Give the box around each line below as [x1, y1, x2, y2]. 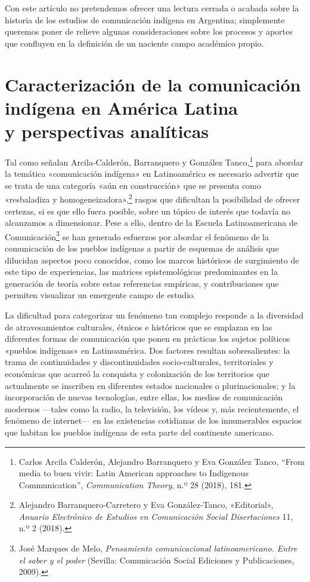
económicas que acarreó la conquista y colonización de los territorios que [5, 367, 269, 379]
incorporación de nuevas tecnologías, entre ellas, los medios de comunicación [5, 391, 283, 403]
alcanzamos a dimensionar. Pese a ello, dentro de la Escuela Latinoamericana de [5, 216, 297, 229]
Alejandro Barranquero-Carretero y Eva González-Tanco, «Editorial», [18, 498, 274, 511]
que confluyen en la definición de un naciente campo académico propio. [5, 36, 264, 49]
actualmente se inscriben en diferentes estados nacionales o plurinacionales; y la [5, 379, 296, 391]
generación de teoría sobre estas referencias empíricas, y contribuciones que [5, 277, 279, 289]
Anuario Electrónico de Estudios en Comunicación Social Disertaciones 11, [18, 510, 293, 522]
